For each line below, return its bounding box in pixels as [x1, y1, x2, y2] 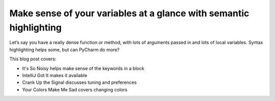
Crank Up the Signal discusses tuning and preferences [22, 79, 137, 86]
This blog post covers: [9, 56, 57, 62]
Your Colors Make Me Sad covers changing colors [22, 86, 127, 92]
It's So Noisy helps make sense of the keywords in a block [22, 65, 145, 71]
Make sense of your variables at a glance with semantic [9, 8, 250, 19]
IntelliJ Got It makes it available [22, 72, 88, 78]
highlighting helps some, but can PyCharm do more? [9, 46, 120, 53]
